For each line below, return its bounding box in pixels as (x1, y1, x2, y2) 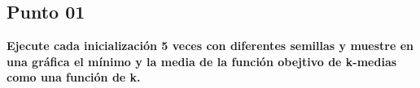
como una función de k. (7, 69, 141, 86)
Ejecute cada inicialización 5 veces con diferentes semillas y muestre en (7, 37, 414, 54)
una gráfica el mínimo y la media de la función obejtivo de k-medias (7, 52, 397, 69)
